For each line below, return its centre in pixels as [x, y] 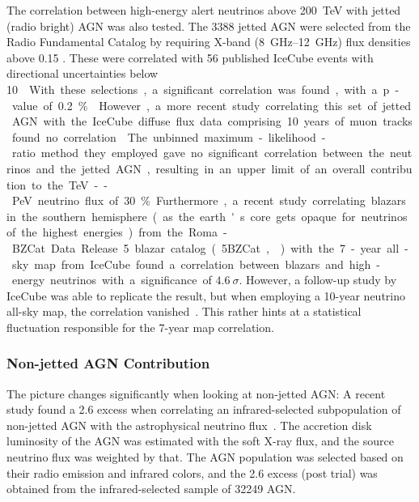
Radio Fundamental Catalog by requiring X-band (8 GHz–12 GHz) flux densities [209, 42]
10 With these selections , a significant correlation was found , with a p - [203, 89]
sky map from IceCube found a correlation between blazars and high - [196, 264]
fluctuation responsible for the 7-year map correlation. [140, 327]
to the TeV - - [70, 184]
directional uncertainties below [83, 73]
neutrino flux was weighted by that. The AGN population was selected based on [205, 457]
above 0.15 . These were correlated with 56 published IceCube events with [190, 57]
